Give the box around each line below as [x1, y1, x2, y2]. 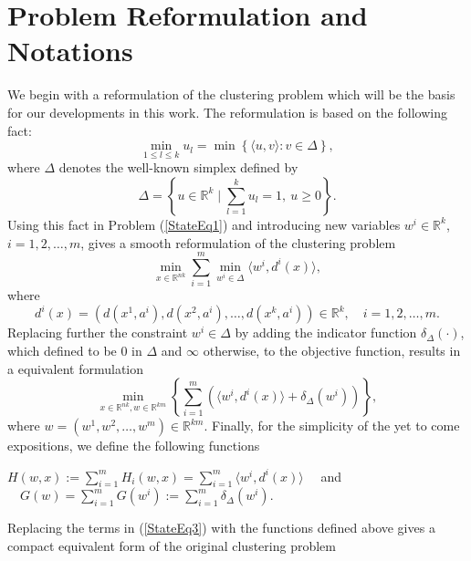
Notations [7, 32, 133, 69]
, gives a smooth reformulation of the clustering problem [80, 233, 396, 252]
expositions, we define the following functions [7, 436, 260, 455]
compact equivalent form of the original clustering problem [7, 536, 336, 556]
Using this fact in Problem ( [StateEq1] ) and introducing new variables [7, 214, 401, 234]
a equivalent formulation [7, 358, 144, 378]
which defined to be [7, 340, 117, 359]
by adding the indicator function [235, 323, 417, 342]
